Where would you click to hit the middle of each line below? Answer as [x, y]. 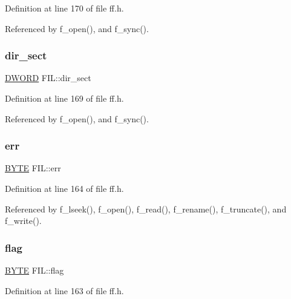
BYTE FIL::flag [34, 270]
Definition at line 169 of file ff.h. [64, 98]
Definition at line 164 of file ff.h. [64, 188]
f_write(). [23, 221]
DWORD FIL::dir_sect [48, 78]
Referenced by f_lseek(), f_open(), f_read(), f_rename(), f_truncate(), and [146, 209]
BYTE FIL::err [33, 168]
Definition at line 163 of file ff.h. [64, 290]
